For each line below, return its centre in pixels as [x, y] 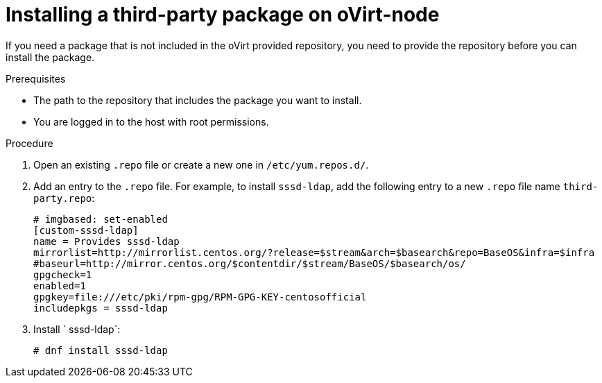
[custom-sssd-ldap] [86, 230]
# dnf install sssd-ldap [101, 350]
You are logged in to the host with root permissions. [151, 121]
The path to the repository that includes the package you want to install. [198, 100]
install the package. [50, 57]
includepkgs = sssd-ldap [101, 308]
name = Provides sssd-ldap [106, 241]
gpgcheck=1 [63, 274]
